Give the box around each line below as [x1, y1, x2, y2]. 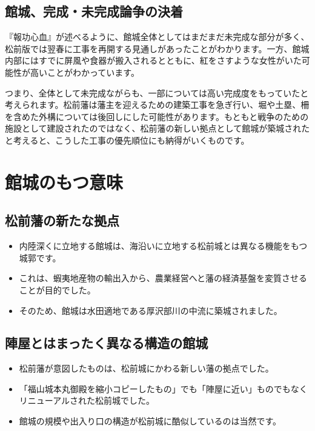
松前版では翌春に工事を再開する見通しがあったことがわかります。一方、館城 [5, 42, 310, 55]
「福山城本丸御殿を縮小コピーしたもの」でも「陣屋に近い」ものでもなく [19, 382, 308, 395]
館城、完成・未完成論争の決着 [5, 2, 183, 21]
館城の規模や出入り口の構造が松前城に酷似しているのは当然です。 [19, 415, 281, 427]
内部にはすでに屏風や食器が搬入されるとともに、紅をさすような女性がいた [5, 54, 302, 67]
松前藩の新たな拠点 [5, 211, 119, 230]
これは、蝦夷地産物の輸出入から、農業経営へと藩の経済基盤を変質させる [19, 272, 308, 284]
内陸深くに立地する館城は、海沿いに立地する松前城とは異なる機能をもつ [19, 239, 308, 252]
